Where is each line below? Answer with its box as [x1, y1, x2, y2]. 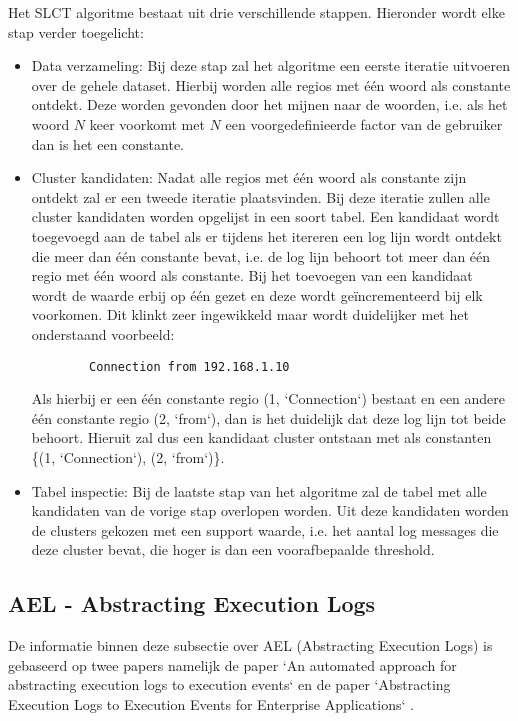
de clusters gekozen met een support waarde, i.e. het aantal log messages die [31, 519, 499, 540]
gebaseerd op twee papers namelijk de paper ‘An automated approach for [8, 654, 457, 675]
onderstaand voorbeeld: [31, 323, 175, 344]
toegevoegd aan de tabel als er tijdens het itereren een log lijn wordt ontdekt [31, 225, 502, 246]
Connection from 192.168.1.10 [89, 359, 290, 374]
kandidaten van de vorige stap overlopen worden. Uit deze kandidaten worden [31, 500, 509, 521]
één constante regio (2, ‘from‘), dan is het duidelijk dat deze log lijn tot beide [31, 407, 506, 428]
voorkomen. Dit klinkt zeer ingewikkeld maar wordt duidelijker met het [31, 304, 469, 325]
